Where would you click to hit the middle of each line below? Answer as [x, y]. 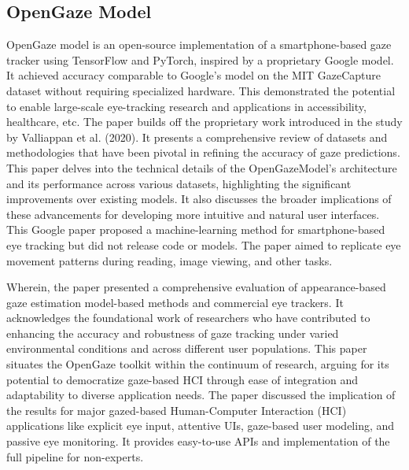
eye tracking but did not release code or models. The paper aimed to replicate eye [204, 244]
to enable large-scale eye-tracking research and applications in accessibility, [186, 106]
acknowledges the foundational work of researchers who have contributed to [188, 318]
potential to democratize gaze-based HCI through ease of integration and [182, 379]
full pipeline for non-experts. [75, 456]
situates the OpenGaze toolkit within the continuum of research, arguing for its [198, 364]
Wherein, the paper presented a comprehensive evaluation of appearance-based [196, 287]
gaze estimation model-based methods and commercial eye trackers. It [175, 302]
